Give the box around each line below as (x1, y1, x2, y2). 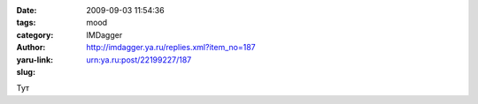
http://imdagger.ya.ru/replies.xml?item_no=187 (86, 42, 256, 53)
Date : (16, 5, 37, 15)
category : (16, 29, 54, 40)
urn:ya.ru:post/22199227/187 (86, 54, 192, 65)
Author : (16, 42, 46, 53)
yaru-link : (16, 54, 53, 65)
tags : (16, 18, 36, 28)
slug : (16, 66, 35, 77)
